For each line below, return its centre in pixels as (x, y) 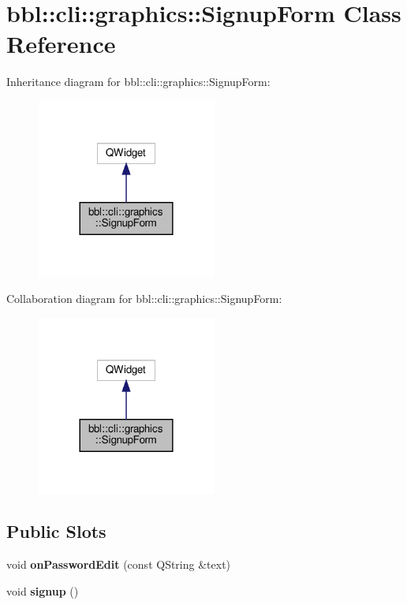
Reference (61, 44)
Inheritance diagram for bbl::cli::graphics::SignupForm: (138, 82)
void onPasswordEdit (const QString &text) (119, 564)
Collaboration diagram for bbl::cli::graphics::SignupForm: (144, 299)
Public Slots (56, 531)
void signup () (43, 590)
